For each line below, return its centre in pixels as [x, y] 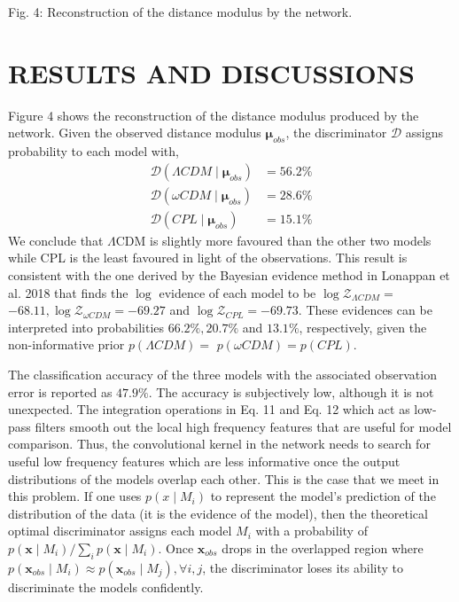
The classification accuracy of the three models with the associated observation [222, 374]
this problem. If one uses [75, 496]
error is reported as [60, 391]
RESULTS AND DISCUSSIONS [211, 72]
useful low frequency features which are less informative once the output [204, 461]
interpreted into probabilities [86, 327]
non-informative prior [66, 344]
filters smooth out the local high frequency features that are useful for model [243, 426]
